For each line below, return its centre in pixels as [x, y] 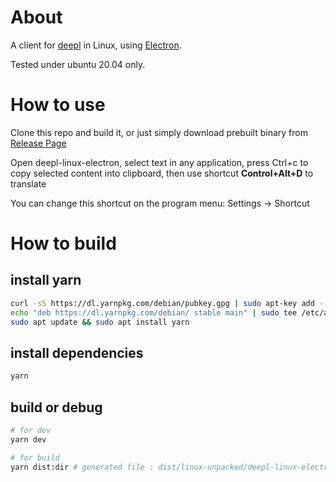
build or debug [56, 407]
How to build [63, 243]
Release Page [38, 143]
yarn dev [28, 439]
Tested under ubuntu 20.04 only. [78, 64]
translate [28, 183]
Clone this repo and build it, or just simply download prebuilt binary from [159, 132]
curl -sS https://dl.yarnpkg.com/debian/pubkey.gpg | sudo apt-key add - [167, 303]
